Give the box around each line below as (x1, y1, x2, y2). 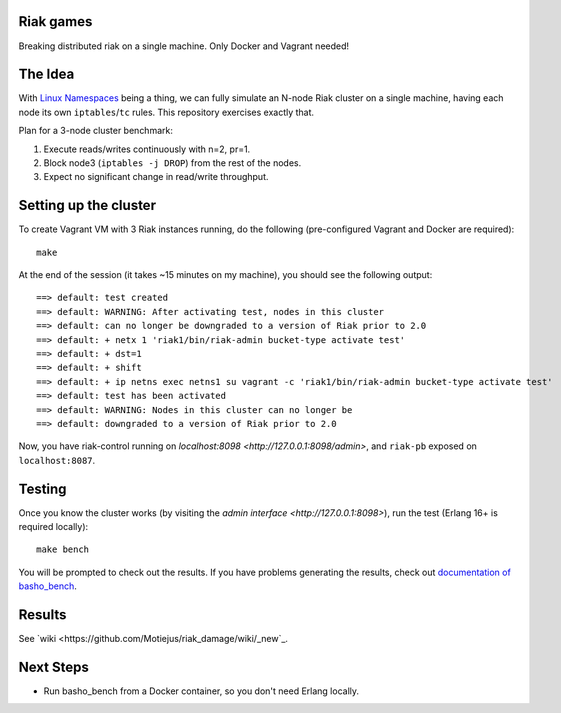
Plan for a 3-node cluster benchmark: (18, 125, 174, 137)
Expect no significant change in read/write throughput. (43, 171, 269, 183)
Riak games (18, 13, 93, 30)
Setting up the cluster (18, 197, 157, 214)
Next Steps (18, 658, 89, 675)
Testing (18, 480, 67, 497)
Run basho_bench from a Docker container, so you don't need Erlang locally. (43, 685, 360, 697)
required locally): (18, 521, 89, 533)
